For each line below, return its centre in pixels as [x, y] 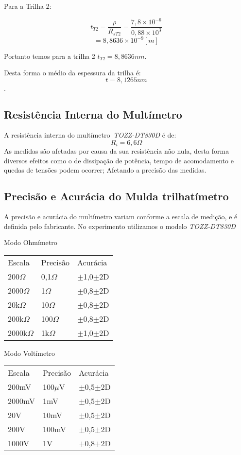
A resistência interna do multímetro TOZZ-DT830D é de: [90, 134]
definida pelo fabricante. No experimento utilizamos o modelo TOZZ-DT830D [120, 226]
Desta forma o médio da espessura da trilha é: [72, 72]
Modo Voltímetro [30, 353]
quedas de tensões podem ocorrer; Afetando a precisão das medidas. [105, 170]
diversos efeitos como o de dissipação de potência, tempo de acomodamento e [119, 160]
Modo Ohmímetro [31, 242]
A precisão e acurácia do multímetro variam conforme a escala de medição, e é [121, 217]
